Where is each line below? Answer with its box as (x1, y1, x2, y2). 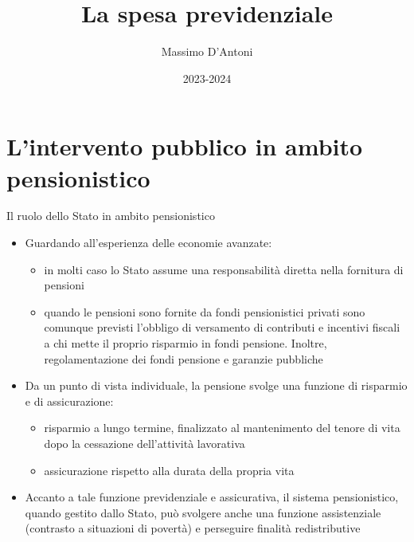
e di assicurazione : (25, 392, 114, 409)
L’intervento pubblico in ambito (6, 130, 363, 163)
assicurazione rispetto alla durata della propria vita (44, 461, 295, 478)
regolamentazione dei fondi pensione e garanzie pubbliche (44, 350, 323, 367)
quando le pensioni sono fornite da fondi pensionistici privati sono (44, 303, 365, 320)
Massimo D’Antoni (161, 43, 253, 60)
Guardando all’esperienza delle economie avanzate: (25, 234, 272, 251)
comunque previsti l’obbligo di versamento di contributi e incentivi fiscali (44, 319, 400, 336)
